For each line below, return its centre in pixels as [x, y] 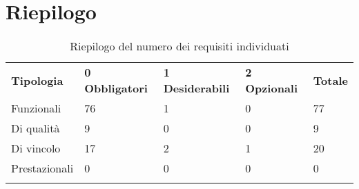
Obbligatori [116, 88]
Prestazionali [42, 168]
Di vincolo [36, 148]
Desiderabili [196, 88]
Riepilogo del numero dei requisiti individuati [179, 46]
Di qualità [36, 128]
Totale [330, 80]
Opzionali [272, 88]
